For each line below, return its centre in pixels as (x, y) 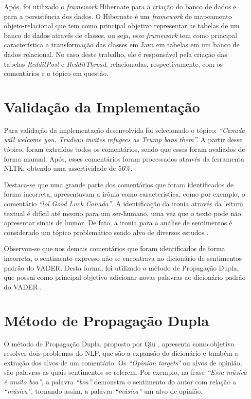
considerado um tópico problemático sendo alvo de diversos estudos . (106, 232)
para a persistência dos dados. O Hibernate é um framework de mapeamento (118, 16)
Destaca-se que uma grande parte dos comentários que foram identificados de (119, 184)
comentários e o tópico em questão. (56, 73)
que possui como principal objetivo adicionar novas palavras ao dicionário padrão (125, 277)
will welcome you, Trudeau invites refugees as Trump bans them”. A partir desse (123, 139)
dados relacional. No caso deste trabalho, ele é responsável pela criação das (116, 54)
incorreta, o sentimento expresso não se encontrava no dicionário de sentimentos (123, 258)
